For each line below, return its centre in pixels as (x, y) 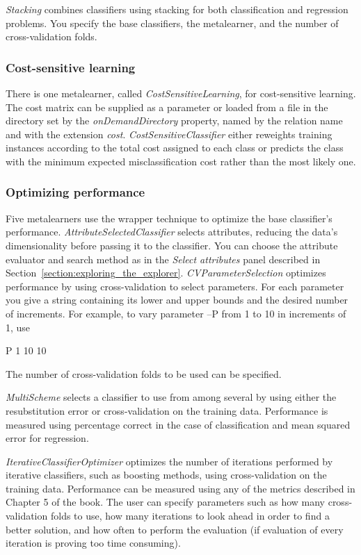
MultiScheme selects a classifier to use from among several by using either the (171, 397)
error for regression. (47, 438)
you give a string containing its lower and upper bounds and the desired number (177, 300)
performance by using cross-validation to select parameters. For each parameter (175, 286)
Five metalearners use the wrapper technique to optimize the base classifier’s (169, 218)
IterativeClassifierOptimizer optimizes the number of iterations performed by (169, 461)
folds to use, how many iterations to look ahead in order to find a (190, 516)
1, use (18, 327)
